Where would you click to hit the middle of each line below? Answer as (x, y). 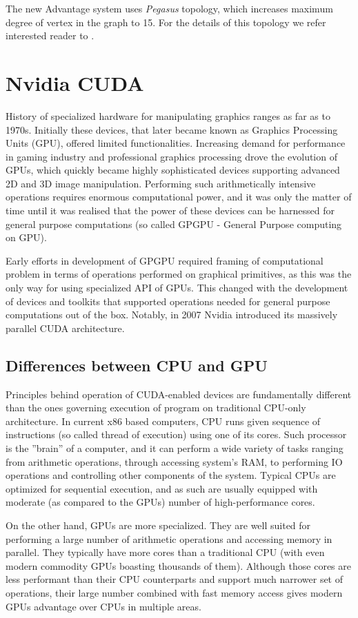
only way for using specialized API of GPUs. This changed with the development (177, 288)
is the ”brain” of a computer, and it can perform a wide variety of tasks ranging (175, 447)
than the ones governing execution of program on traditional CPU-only (156, 408)
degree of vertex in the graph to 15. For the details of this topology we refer (166, 22)
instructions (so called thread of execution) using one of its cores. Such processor (176, 434)
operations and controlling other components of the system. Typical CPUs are (171, 475)
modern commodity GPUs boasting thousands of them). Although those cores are (178, 565)
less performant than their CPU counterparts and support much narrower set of (175, 579)
